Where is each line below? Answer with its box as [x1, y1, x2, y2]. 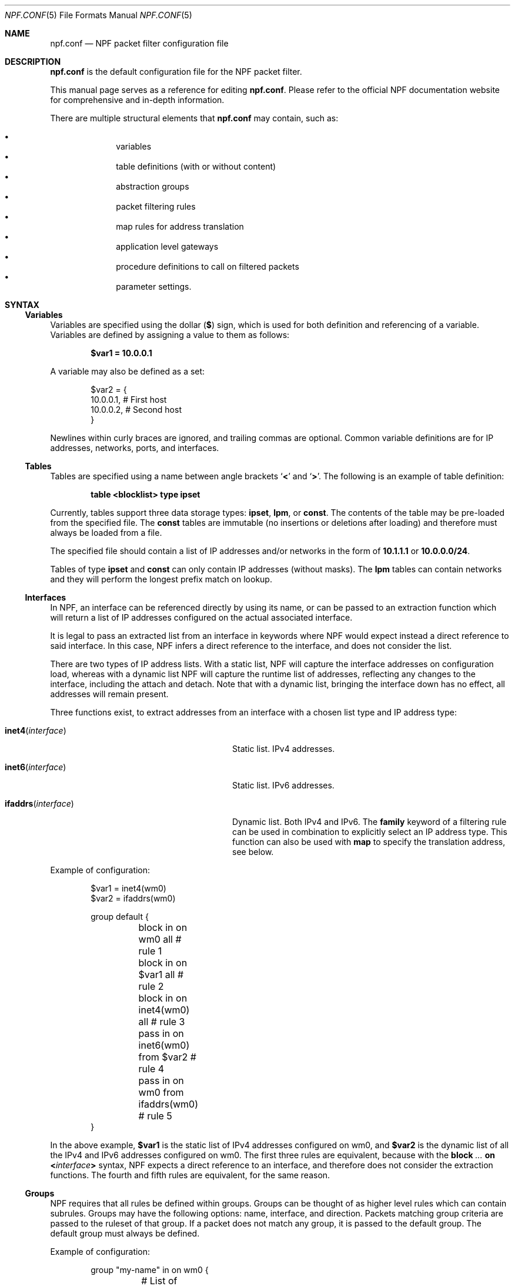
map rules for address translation [116, 221, 244, 231]
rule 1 [138, 945, 162, 957]
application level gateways [116, 241, 219, 251]
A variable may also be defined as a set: [50, 366, 205, 376]
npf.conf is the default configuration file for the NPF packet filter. [50, 67, 302, 77]
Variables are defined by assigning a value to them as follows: [50, 330, 290, 340]
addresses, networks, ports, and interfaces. [50, 443, 219, 453]
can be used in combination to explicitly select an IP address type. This [232, 827, 507, 837]
